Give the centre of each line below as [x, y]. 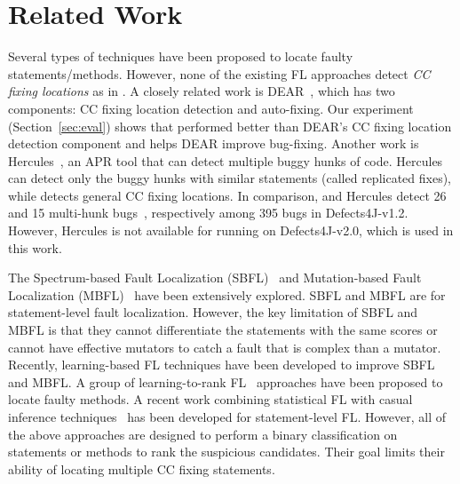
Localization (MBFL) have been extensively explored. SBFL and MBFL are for [227, 294]
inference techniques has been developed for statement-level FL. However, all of [227, 417]
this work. [35, 247]
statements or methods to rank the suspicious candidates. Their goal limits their [226, 452]
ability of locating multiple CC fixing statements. [142, 468]
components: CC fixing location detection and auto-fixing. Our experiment [211, 108]
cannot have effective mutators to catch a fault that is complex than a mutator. [225, 347]
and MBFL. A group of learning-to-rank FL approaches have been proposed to [226, 381]
